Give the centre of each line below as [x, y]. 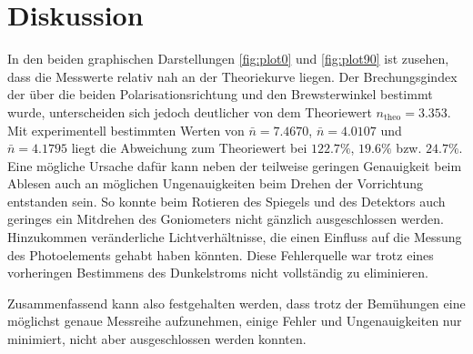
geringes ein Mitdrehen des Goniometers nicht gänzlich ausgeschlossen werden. [226, 219]
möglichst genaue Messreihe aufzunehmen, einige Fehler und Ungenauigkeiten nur [235, 321]
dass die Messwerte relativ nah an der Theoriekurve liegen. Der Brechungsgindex [232, 76]
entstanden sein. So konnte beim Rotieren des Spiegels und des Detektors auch [226, 201]
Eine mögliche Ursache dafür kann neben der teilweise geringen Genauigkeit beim [235, 165]
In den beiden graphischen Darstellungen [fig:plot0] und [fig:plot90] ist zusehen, [228, 59]
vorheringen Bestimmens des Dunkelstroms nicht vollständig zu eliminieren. [218, 273]
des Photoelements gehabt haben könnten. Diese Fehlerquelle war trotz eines [221, 254]
